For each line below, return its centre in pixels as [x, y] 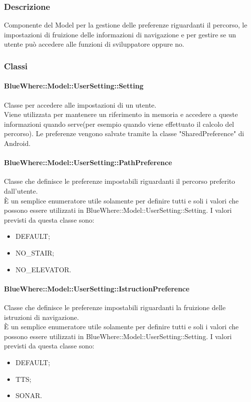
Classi [16, 66]
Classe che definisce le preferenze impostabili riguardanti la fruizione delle [115, 307]
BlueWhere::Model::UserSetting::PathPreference [88, 162]
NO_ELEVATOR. [43, 269]
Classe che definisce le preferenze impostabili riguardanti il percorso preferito [120, 181]
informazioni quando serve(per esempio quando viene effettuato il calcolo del [119, 124]
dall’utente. [21, 191]
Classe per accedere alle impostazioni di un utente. [80, 104]
